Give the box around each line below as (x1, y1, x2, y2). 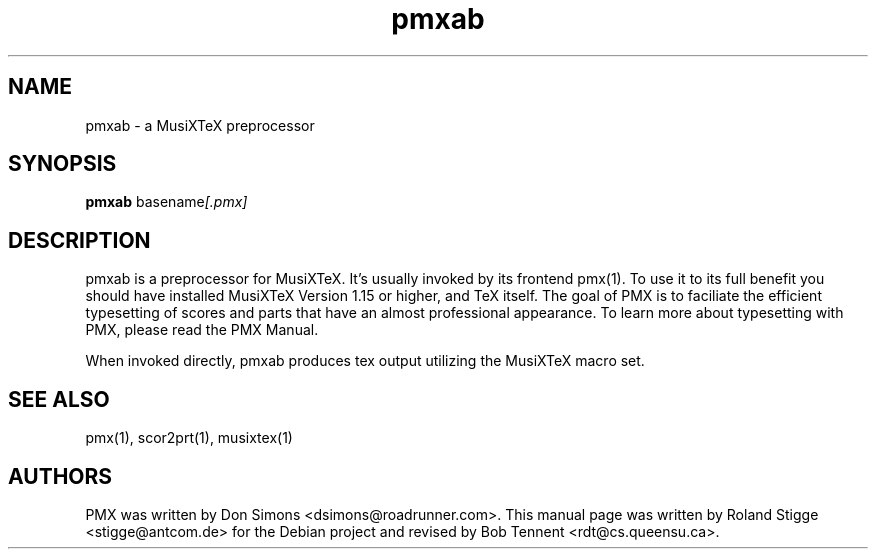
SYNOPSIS (8, 151, 117, 177)
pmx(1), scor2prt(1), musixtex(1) (85, 429, 293, 447)
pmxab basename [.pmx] (85, 193, 248, 211)
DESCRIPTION (8, 227, 151, 253)
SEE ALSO (8, 386, 110, 412)
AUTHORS (8, 463, 113, 489)
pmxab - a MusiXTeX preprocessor (85, 116, 315, 134)
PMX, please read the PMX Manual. (85, 321, 319, 339)
